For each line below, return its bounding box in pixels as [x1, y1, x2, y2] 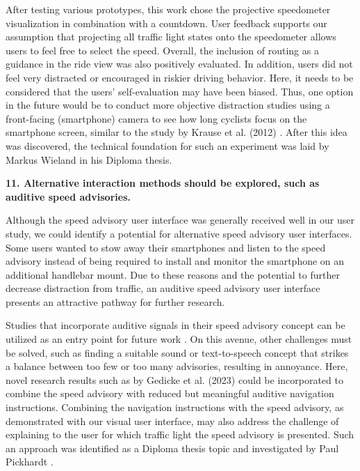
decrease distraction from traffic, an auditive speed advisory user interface [6, 281, 320, 295]
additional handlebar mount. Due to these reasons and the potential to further [6, 267, 340, 281]
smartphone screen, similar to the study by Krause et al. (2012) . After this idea [6, 125, 347, 139]
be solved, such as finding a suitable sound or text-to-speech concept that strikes [6, 345, 349, 360]
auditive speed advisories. [6, 189, 131, 203]
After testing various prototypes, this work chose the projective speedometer [6, 2, 331, 16]
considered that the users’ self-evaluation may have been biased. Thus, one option [6, 84, 354, 98]
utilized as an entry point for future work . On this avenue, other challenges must [6, 332, 352, 346]
